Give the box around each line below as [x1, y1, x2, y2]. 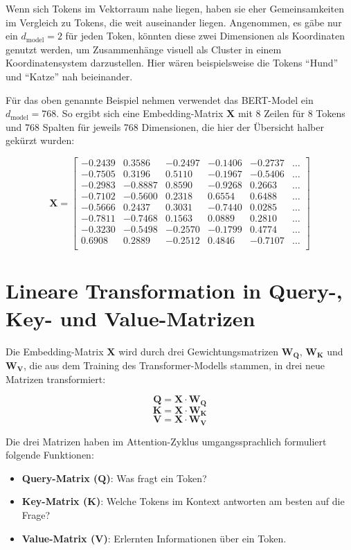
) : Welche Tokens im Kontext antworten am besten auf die [96, 494, 345, 508]
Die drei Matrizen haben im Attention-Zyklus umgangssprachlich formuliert [6, 434, 327, 448]
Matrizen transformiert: [6, 371, 106, 386]
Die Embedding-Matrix [6, 344, 104, 358]
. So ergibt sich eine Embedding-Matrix [56, 106, 224, 121]
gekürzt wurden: [6, 133, 75, 148]
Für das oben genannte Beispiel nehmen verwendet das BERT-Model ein [6, 92, 314, 107]
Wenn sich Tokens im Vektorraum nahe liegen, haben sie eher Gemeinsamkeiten [6, 1, 344, 15]
